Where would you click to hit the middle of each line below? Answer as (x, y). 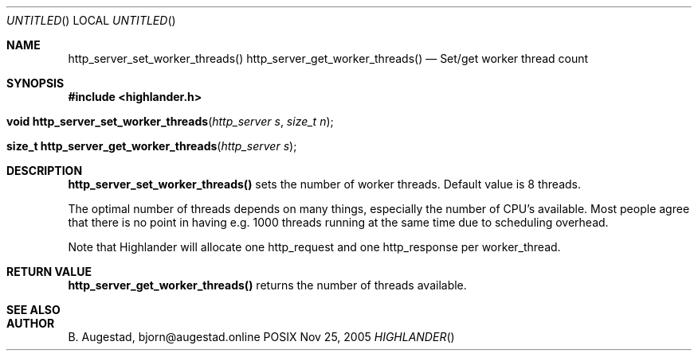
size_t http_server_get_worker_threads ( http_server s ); (152, 146)
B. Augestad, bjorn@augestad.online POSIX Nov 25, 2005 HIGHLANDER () (261, 337)
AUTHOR (31, 323)
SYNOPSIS (35, 83)
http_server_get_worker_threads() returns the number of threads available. (267, 285)
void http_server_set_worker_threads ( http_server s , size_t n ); (170, 121)
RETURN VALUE (49, 272)
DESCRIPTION (45, 171)
